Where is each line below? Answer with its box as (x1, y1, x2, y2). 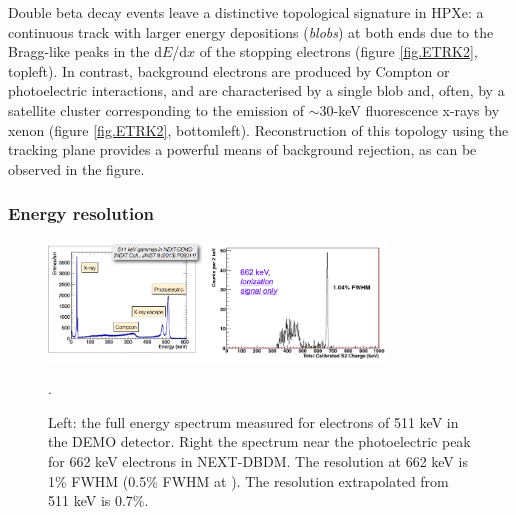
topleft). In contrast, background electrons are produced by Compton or (8, 60, 450, 81)
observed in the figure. (8, 158, 145, 179)
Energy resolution (8, 201, 155, 226)
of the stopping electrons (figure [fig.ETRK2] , (199, 41, 478, 62)
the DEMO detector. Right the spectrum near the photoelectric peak (48, 431, 471, 452)
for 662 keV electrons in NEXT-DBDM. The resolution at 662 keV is (48, 450, 468, 471)
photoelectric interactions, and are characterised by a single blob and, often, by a (8, 80, 505, 101)
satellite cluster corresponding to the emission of (8, 99, 305, 120)
